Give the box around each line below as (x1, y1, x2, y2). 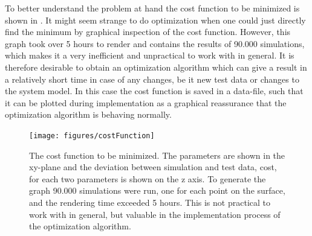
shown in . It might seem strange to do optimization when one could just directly (5, 13, 306, 26)
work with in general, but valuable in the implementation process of (29, 208, 281, 220)
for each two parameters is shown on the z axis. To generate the (29, 172, 266, 185)
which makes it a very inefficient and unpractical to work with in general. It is (5, 49, 294, 62)
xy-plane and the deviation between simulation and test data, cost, (29, 161, 277, 173)
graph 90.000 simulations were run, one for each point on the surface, (29, 184, 285, 197)
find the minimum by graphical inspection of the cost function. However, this (5, 25, 291, 38)
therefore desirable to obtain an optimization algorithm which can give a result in (5, 60, 307, 73)
